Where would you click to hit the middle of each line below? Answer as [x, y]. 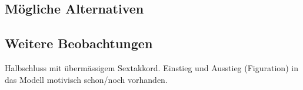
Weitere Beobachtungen [79, 43]
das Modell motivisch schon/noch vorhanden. [86, 79]
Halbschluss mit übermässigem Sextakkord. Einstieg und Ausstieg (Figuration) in [151, 67]
